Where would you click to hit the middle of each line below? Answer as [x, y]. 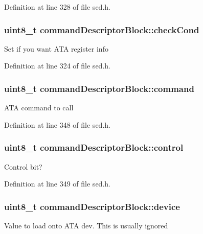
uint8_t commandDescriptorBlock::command [99, 88]
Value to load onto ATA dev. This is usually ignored [86, 226]
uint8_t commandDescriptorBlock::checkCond [102, 29]
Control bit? [23, 166]
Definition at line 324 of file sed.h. [57, 66]
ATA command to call [39, 108]
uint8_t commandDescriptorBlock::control [94, 147]
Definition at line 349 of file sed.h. [57, 184]
